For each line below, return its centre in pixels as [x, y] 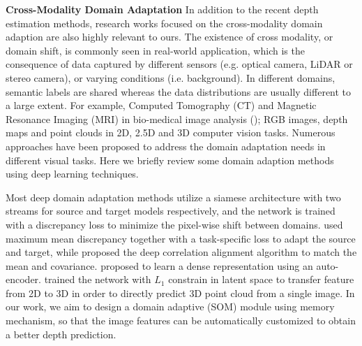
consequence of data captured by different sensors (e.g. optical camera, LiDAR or [179, 64]
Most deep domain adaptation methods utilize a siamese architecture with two [173, 197]
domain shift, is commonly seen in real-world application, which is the [155, 50]
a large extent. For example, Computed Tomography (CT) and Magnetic [161, 105]
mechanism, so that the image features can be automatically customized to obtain [181, 320]
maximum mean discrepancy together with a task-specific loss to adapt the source [181, 238]
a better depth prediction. [61, 334]
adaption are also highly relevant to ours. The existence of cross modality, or [169, 37]
